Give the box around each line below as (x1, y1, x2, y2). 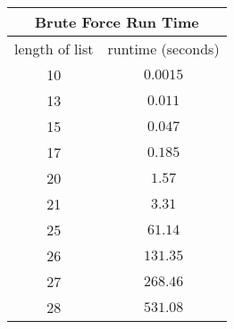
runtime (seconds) (107, 38, 220, 59)
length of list (14, 38, 94, 59)
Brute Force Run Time (34, 12, 199, 32)
